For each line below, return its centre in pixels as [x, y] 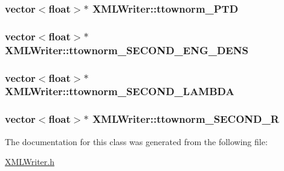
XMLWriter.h [30, 162]
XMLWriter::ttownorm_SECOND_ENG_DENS [127, 50]
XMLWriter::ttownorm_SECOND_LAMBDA [120, 91]
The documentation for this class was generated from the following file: [136, 141]
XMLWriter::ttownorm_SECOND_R [186, 119]
